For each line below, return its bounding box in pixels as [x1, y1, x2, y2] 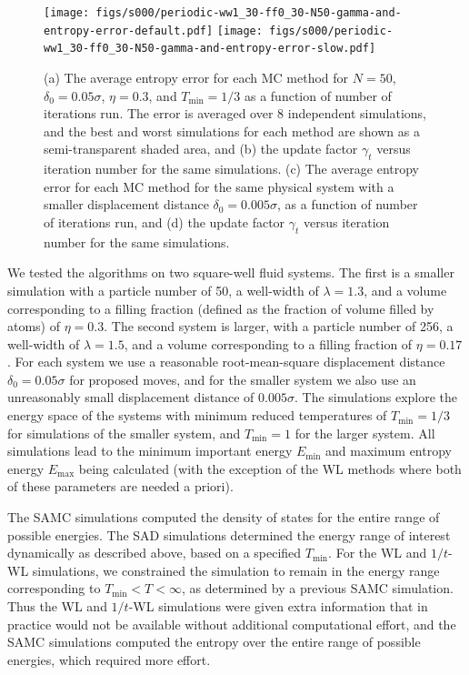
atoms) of [7, 317, 61, 336]
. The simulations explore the [294, 388, 458, 407]
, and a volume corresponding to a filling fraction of [124, 334, 413, 353]
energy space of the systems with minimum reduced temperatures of [7, 406, 387, 425]
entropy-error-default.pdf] [44, 24, 214, 37]
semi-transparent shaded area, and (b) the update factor [44, 139, 358, 158]
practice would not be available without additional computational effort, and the [7, 614, 456, 633]
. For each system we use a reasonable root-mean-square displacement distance [7, 352, 445, 371]
